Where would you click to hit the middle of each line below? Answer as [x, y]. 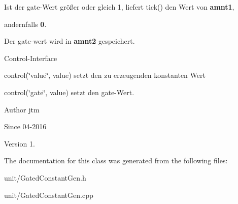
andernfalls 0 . [25, 24]
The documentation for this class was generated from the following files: [116, 161]
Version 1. [20, 143]
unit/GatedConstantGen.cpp [49, 195]
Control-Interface [31, 58]
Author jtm [22, 109]
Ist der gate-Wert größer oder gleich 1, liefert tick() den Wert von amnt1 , [119, 7]
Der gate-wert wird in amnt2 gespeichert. [70, 41]
